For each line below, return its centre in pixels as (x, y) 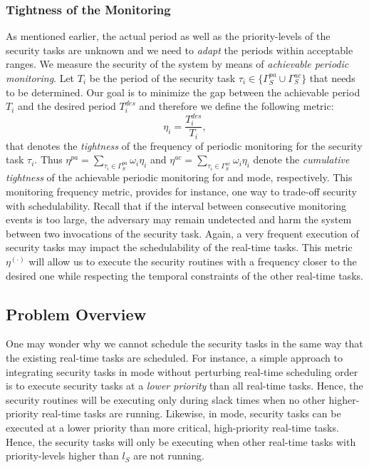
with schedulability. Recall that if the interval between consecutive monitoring (176, 205)
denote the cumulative (301, 159)
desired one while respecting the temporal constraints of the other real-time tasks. (184, 275)
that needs (332, 78)
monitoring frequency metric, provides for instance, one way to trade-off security (181, 191)
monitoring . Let (40, 78)
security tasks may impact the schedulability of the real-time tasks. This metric (179, 247)
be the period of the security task (162, 78)
